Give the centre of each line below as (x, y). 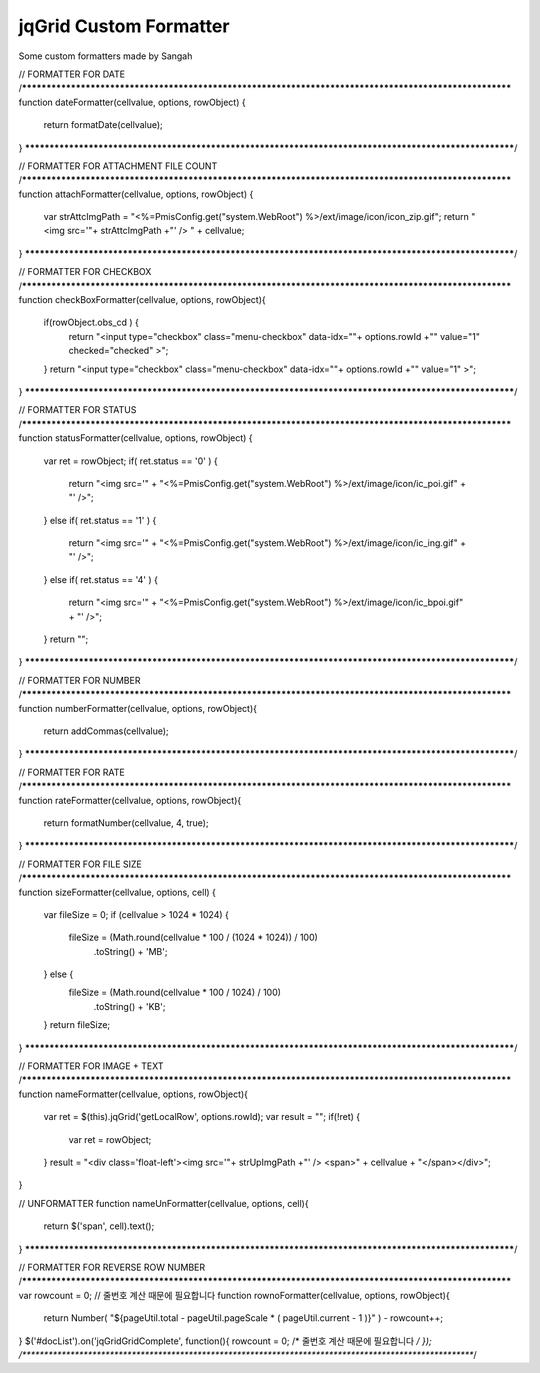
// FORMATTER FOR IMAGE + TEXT (91, 1066)
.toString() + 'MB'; (130, 951)
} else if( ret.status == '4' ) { (101, 579)
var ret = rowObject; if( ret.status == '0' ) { (131, 461)
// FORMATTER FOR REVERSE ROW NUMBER (111, 1267)
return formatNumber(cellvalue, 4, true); (126, 822)
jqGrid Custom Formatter (124, 26)
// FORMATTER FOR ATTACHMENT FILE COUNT (118, 166)
